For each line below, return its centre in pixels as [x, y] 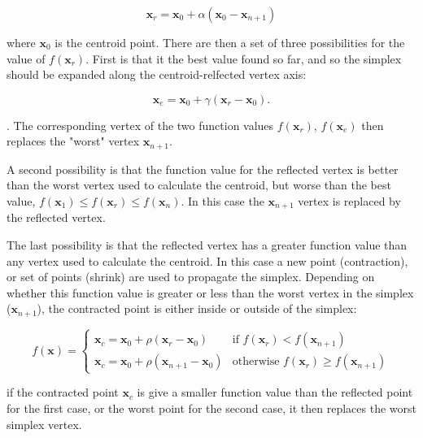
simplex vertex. [44, 424]
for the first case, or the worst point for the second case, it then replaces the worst [211, 408]
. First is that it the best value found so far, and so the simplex [244, 58]
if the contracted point [63, 392]
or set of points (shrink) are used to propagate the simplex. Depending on [191, 277]
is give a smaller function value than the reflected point [275, 392]
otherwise [256, 362]
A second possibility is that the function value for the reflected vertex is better [203, 169]
